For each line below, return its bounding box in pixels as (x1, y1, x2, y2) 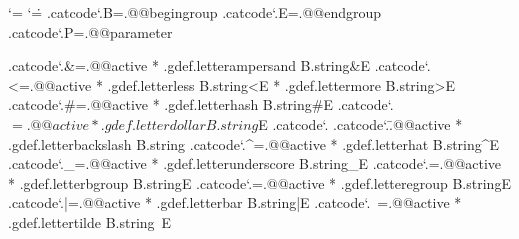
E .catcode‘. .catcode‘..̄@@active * (258, 113, 463, 134)
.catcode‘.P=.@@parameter (8, 21, 173, 42)
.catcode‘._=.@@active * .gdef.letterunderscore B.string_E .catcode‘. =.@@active (8, 153, 502, 174)
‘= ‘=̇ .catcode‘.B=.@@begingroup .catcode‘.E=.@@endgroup (8, 2, 382, 22)
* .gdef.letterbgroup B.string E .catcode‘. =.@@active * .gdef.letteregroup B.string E (8, 172, 511, 193)
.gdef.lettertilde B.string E (8, 211, 172, 232)
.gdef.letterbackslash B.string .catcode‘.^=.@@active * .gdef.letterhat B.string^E (8, 133, 500, 154)
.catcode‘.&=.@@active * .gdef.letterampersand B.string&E (8, 55, 370, 76)
